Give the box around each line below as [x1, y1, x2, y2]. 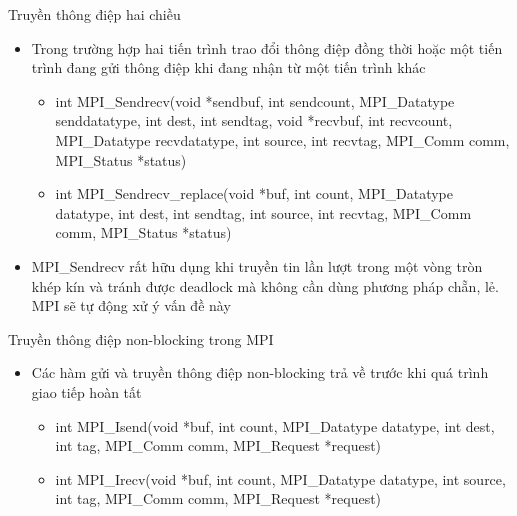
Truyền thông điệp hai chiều [8, 4, 181, 24]
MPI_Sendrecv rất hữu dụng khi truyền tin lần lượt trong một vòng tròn [31, 255, 483, 276]
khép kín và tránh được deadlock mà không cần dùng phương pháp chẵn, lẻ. [31, 275, 499, 296]
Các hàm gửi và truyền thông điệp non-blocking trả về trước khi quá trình [31, 362, 489, 383]
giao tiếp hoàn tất [31, 381, 142, 402]
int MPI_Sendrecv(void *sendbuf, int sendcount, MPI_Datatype [55, 90, 455, 111]
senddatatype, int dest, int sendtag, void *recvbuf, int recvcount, [55, 110, 453, 131]
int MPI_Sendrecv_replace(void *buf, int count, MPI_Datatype [55, 183, 453, 204]
